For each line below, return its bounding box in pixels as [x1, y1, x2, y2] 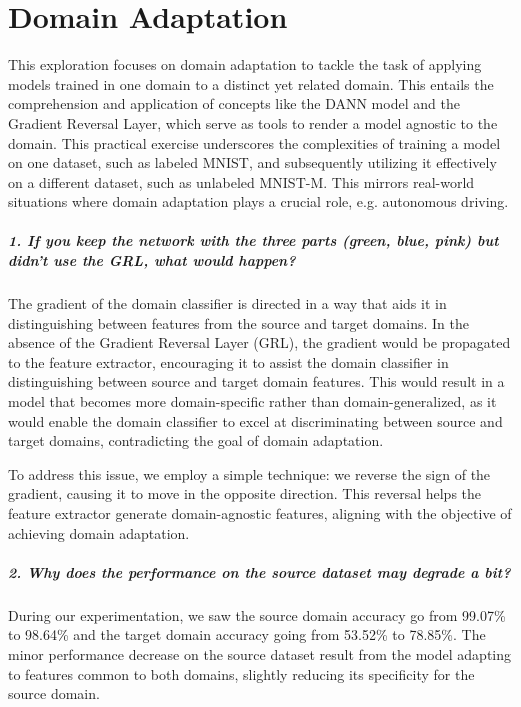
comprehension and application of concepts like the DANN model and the [8, 93, 460, 114]
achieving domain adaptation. [8, 522, 190, 543]
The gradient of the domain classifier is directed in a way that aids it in [8, 293, 447, 314]
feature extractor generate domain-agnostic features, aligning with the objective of [8, 502, 512, 523]
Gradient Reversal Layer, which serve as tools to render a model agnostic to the [8, 112, 498, 133]
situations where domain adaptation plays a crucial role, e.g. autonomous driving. [8, 191, 509, 212]
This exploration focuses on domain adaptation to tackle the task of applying [8, 54, 482, 75]
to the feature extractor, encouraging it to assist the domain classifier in [8, 351, 449, 372]
